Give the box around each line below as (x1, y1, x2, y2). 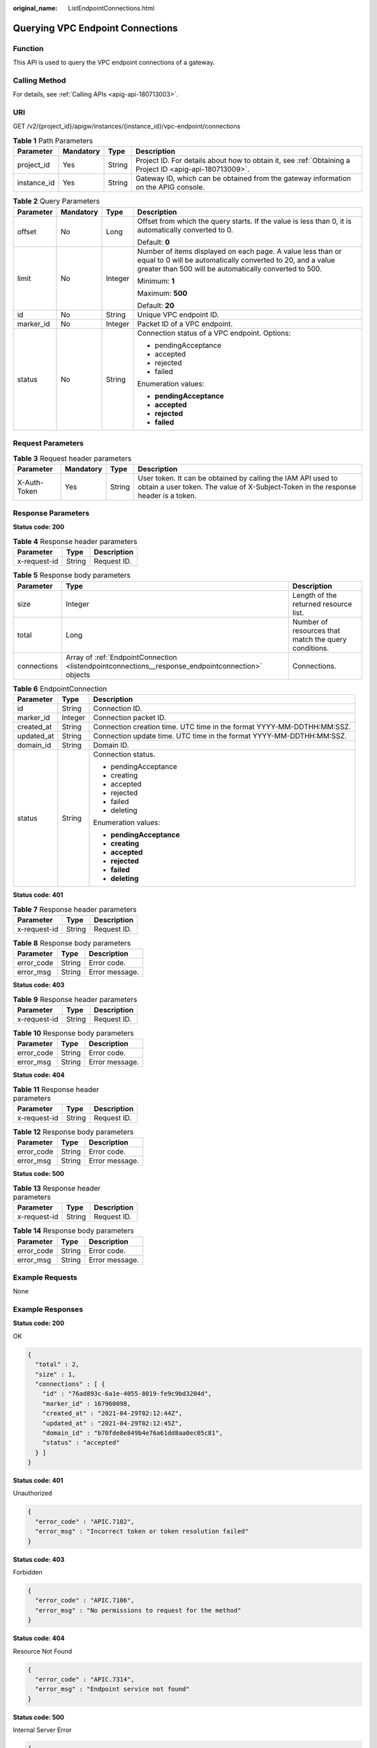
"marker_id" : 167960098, (42, 1399, 131, 1407)
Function (13, 43, 44, 53)
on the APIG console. (135, 182, 205, 192)
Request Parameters (13, 438, 84, 447)
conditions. (292, 643, 330, 653)
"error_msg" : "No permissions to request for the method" (35, 1606, 242, 1614)
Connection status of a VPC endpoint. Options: (137, 328, 291, 338)
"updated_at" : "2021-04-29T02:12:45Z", (42, 1419, 183, 1427)
